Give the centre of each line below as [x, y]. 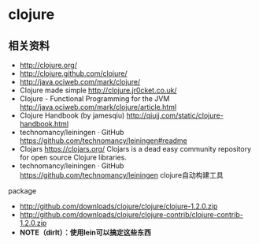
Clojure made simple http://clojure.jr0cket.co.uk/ [98, 90]
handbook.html [44, 124]
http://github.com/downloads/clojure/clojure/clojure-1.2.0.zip [118, 206]
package [22, 191]
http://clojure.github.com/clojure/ [73, 73]
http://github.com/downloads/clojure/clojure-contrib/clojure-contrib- [131, 214]
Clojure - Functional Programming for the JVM [94, 99]
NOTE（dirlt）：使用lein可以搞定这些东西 [85, 232]
